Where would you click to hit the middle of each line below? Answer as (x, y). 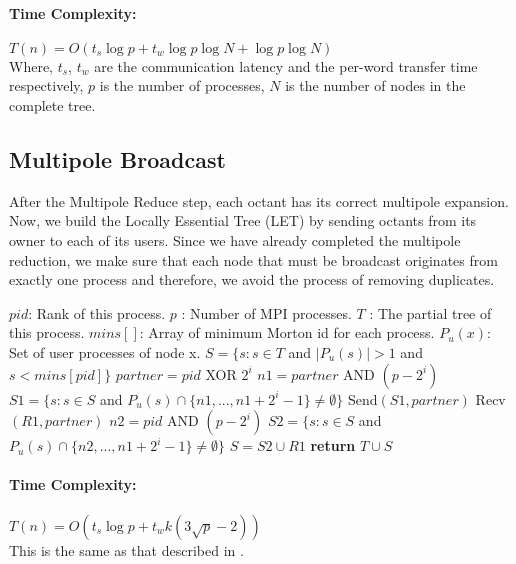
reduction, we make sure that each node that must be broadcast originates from (253, 259)
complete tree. (52, 104)
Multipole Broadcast (117, 158)
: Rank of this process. (97, 312)
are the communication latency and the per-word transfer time (286, 65)
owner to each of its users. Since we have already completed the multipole (235, 239)
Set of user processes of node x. (105, 351)
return (333, 445)
